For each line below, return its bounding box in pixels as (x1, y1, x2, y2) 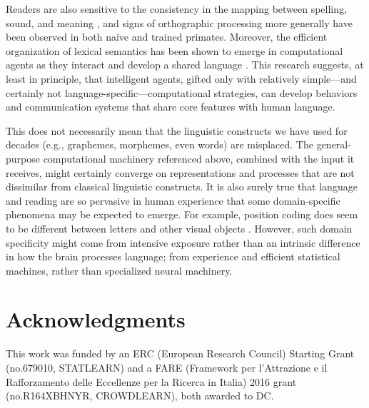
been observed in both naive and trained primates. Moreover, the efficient (6, 29, 328, 44)
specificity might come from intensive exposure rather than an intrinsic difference (6, 235, 360, 250)
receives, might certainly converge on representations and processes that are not (6, 165, 355, 180)
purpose (6, 151, 40, 165)
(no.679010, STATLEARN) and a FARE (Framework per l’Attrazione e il (6, 360, 328, 374)
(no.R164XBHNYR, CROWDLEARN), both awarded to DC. (6, 388, 274, 403)
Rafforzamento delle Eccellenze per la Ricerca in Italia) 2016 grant (6, 374, 297, 389)
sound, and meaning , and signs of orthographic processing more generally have (6, 15, 353, 30)
